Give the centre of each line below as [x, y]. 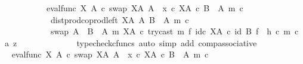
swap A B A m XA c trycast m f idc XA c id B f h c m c [174, 31]
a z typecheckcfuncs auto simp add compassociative [131, 42]
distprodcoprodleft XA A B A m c [120, 19]
